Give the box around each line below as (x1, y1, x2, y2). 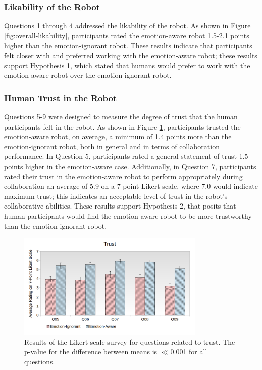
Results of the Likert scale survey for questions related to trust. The (24, 336, 235, 347)
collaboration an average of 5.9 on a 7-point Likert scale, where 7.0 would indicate (4, 181, 258, 191)
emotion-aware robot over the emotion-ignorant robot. (4, 70, 172, 80)
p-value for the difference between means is (24, 346, 158, 357)
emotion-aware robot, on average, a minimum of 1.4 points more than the (4, 131, 232, 142)
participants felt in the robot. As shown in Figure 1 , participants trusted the (4, 121, 241, 132)
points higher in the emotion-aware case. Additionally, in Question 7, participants (4, 160, 256, 171)
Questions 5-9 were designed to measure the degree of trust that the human (4, 111, 238, 121)
